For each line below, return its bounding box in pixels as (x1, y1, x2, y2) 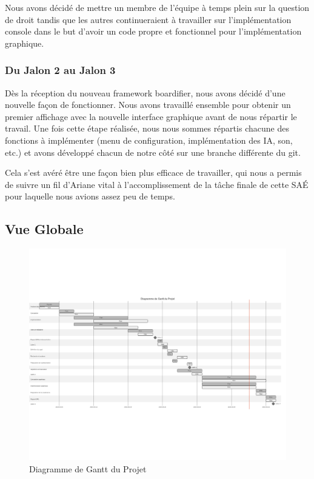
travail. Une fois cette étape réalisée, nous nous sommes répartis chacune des (5, 122, 289, 135)
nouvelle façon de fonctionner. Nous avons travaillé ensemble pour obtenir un (5, 98, 291, 111)
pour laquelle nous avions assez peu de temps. (5, 190, 175, 203)
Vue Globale (5, 219, 84, 238)
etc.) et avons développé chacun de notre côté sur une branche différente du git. (5, 146, 301, 158)
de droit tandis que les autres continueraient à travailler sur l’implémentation (5, 13, 292, 25)
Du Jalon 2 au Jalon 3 (5, 62, 116, 78)
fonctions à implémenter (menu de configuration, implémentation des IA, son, (5, 133, 293, 146)
